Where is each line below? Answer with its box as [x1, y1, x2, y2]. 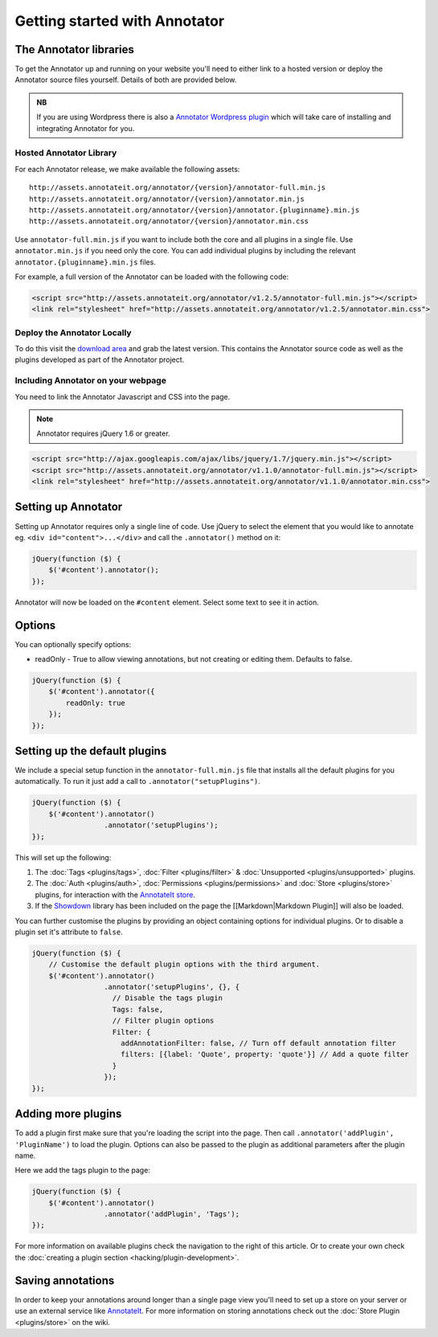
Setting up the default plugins [14, 744, 167, 757]
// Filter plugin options [112, 1016, 215, 1025]
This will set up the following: [14, 852, 112, 862]
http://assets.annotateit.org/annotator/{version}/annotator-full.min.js [29, 183, 326, 192]
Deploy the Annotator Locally [14, 326, 132, 338]
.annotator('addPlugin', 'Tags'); [103, 1210, 240, 1219]
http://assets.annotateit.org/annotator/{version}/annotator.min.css [29, 217, 309, 226]
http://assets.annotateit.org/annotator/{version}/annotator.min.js [29, 194, 305, 203]
